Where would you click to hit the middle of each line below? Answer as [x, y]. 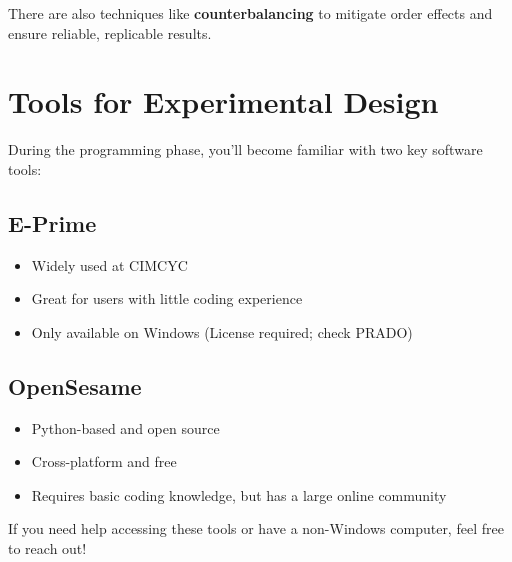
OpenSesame [75, 385]
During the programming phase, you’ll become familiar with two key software [245, 149]
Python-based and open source [125, 427]
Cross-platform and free [104, 461]
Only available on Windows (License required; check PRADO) [222, 331]
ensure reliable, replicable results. [110, 32]
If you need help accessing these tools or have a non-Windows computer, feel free [256, 528]
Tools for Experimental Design [223, 101]
